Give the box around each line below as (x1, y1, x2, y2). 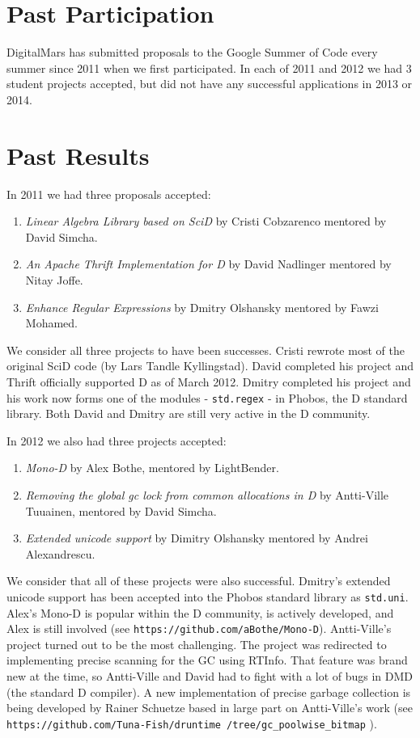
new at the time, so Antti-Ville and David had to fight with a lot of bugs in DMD (6, 668, 414, 685)
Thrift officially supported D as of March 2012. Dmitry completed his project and (6, 373, 411, 390)
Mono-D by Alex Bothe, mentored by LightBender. (25, 459, 279, 476)
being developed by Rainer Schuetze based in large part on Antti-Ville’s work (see (6, 699, 413, 716)
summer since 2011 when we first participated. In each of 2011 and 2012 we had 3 (6, 59, 412, 76)
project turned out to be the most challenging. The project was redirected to (6, 635, 387, 652)
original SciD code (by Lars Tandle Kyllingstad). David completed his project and (6, 357, 414, 374)
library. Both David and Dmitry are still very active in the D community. (6, 405, 371, 422)
